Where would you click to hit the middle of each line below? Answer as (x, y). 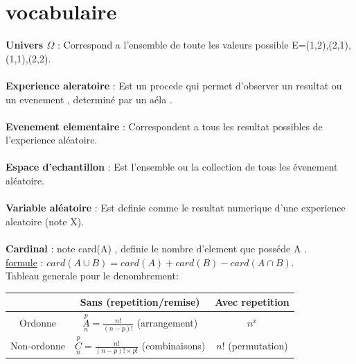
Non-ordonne (38, 345)
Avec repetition (252, 302)
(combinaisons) (173, 346)
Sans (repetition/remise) (140, 302)
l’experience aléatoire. (52, 140)
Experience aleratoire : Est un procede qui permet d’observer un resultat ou (174, 85)
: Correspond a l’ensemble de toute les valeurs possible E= (182, 45)
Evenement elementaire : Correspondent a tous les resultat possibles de (164, 126)
